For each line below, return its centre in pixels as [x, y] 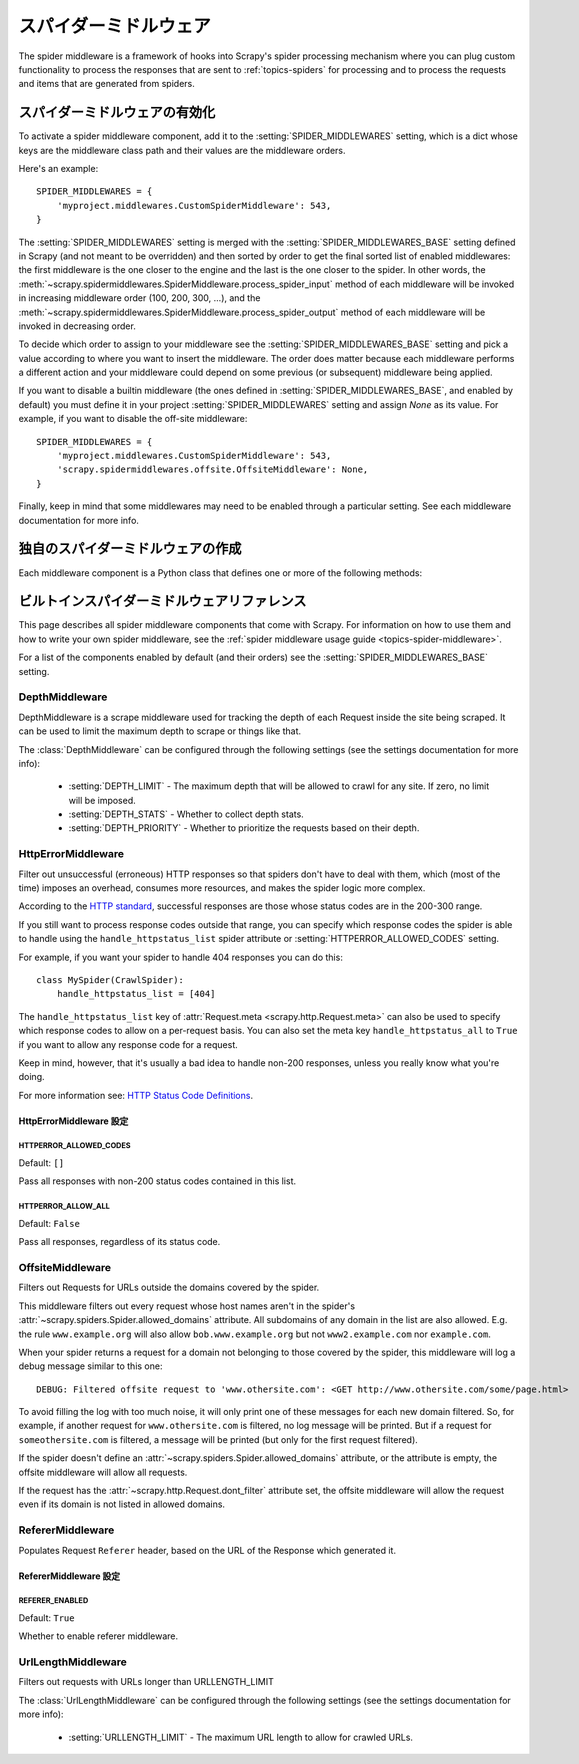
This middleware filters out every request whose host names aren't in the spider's [186, 1306]
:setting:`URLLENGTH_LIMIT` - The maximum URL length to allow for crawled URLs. [241, 1737]
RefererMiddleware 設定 [69, 1576]
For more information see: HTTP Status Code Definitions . [136, 1095]
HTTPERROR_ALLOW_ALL [64, 1206]
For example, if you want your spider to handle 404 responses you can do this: [181, 957]
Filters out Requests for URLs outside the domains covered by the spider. [169, 1287]
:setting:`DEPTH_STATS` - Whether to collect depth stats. [186, 814]
